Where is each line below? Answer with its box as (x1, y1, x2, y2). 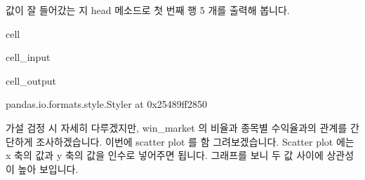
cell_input (6, 50, 51, 64)
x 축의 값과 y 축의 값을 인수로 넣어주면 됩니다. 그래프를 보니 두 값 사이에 (6, 148, 324, 162)
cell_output (6, 73, 56, 88)
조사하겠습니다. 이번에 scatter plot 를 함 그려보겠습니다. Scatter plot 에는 (36, 134, 354, 148)
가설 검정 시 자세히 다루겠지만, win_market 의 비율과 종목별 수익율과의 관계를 (6, 120, 347, 134)
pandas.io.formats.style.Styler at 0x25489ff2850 (6, 97, 207, 111)
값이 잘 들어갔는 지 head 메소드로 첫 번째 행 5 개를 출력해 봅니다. (6, 3, 290, 17)
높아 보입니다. (18, 161, 79, 176)
